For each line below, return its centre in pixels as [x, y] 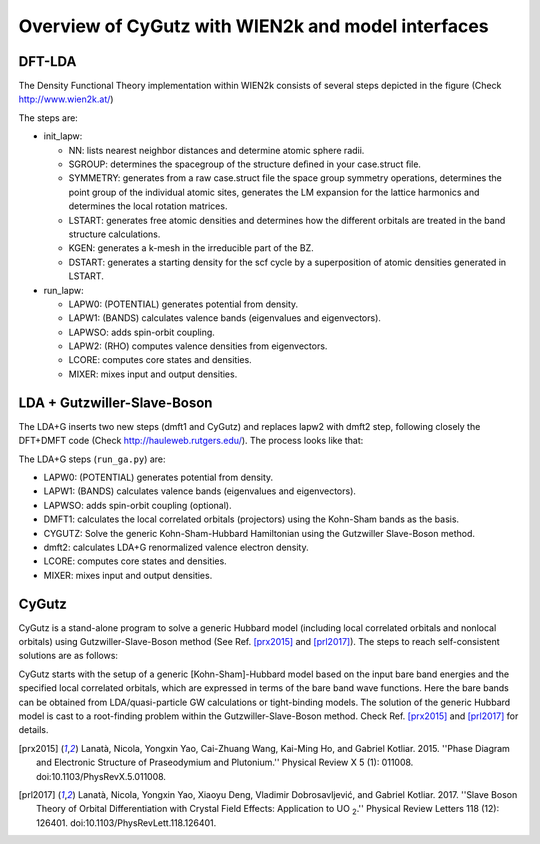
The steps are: [48, 117]
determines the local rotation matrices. [148, 206]
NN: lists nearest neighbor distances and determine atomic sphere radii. [216, 150]
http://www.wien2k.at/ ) [66, 99]
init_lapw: [63, 136]
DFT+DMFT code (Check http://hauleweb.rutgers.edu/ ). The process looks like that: [191, 441]
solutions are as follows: [68, 656]
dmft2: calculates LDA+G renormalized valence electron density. [176, 547]
